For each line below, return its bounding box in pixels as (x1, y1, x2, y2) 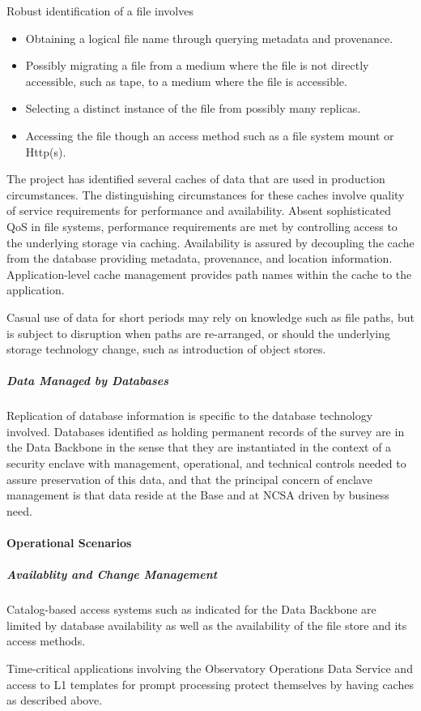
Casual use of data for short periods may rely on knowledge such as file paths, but (6, 308, 415, 325)
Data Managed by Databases (6, 372, 169, 389)
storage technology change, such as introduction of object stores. (6, 341, 326, 358)
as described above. (6, 692, 103, 709)
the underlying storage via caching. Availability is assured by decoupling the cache (6, 233, 415, 251)
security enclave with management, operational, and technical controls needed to (6, 455, 406, 472)
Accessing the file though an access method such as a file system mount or (25, 126, 394, 143)
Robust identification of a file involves (6, 2, 193, 19)
